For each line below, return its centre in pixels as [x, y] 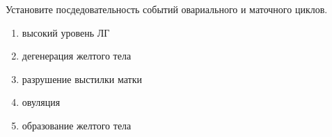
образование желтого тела [77, 125]
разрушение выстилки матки [82, 79]
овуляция [41, 102]
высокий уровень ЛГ [66, 32]
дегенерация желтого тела [77, 56]
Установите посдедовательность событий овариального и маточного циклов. [167, 9]
